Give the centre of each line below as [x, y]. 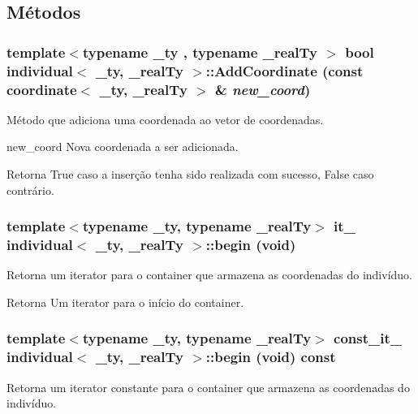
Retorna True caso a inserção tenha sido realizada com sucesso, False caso [190, 174]
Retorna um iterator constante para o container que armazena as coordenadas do [208, 387]
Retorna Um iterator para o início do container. [125, 302]
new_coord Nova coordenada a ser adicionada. [123, 147]
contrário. [30, 190]
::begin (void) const [271, 357]
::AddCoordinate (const [284, 70]
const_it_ [368, 338]
